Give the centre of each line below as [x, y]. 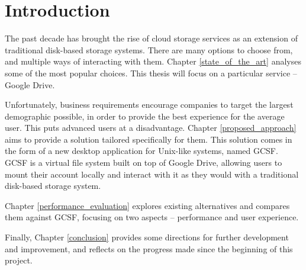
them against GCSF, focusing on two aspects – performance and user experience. [152, 217]
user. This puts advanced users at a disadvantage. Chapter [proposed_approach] [151, 128]
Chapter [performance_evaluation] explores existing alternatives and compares [147, 205]
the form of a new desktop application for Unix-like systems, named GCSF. [141, 151]
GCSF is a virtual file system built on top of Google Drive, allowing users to [144, 163]
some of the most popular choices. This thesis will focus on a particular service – [151, 73]
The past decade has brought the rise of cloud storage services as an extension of [151, 38]
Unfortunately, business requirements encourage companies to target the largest [149, 105]
